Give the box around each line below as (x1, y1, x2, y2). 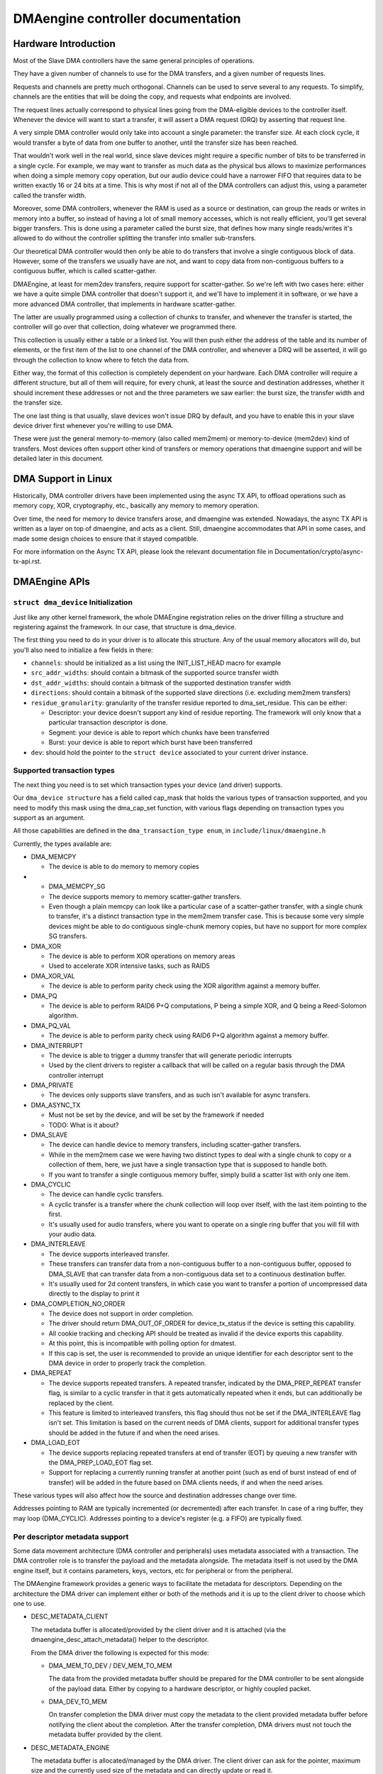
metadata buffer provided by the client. (48, 1730, 163, 1739)
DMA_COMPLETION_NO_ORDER (30, 1299, 126, 1308)
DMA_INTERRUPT (30, 1041, 84, 1049)
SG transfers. (48, 932, 88, 940)
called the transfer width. (13, 191, 87, 199)
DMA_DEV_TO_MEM (48, 1697, 108, 1706)
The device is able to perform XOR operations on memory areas (48, 952, 235, 960)
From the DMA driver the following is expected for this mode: (30, 1648, 209, 1657)
